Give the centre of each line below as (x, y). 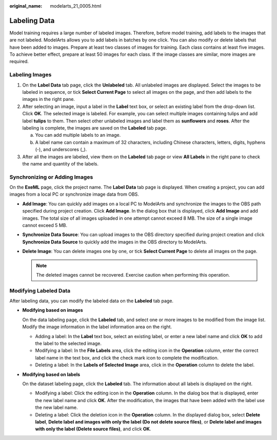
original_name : (26, 6)
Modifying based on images (53, 310)
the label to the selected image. (68, 344)
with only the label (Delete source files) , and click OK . (93, 429)
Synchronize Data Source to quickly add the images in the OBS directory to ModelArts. (115, 242)
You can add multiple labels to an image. (78, 135)
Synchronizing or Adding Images (51, 177)
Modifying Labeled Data (40, 290)
